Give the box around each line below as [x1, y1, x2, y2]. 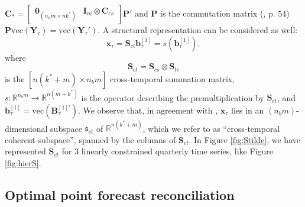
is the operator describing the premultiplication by [81, 91, 264, 103]
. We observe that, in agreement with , [77, 103, 218, 116]
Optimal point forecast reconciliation [5, 186, 235, 203]
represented [5, 145, 46, 157]
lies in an [231, 103, 264, 116]
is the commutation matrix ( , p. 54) [160, 7, 290, 19]
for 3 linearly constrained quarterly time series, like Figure [61, 145, 273, 157]
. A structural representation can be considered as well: [98, 24, 298, 35]
